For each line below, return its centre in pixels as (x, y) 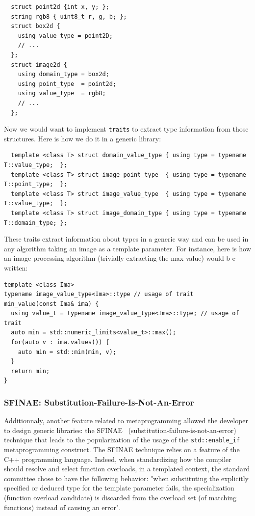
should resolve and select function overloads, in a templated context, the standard (127, 469)
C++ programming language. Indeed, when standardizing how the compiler (118, 459)
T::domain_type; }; (36, 223)
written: (16, 267)
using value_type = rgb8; (62, 94)
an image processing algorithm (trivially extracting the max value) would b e (120, 258)
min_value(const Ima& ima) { (51, 304)
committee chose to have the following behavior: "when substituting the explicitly (126, 478)
